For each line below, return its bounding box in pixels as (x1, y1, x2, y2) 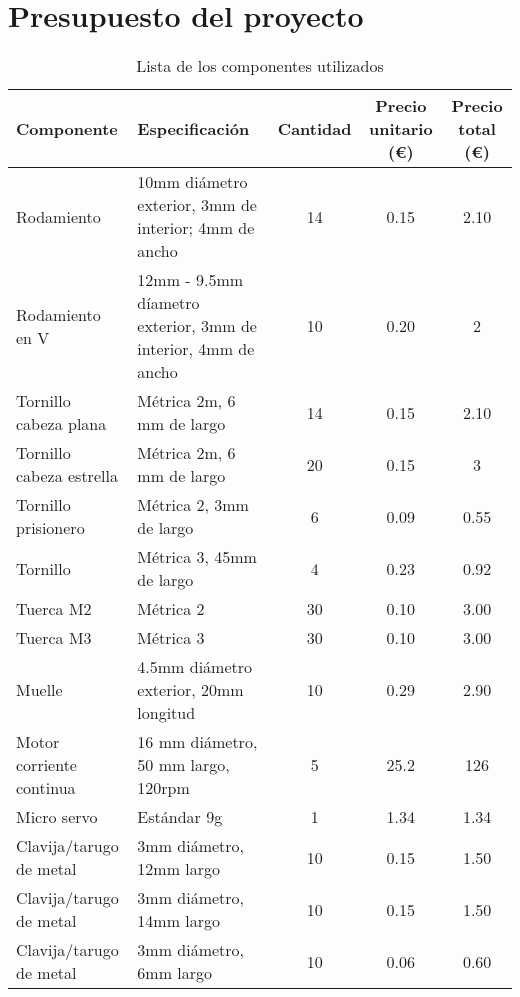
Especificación (137, 117, 250, 141)
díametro (137, 291, 200, 315)
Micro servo (16, 805, 98, 829)
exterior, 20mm (137, 678, 244, 702)
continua (16, 776, 76, 800)
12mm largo (137, 857, 221, 881)
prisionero (16, 516, 85, 540)
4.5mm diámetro (137, 655, 253, 679)
